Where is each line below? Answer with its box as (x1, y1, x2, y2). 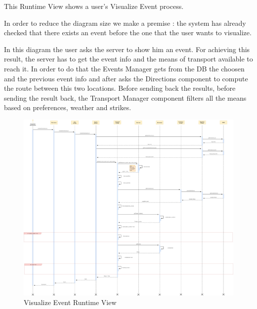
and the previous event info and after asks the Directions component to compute (4, 73, 248, 83)
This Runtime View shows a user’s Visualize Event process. (4, 1, 184, 11)
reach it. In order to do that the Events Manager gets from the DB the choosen (4, 63, 245, 73)
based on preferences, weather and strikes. (4, 102, 131, 113)
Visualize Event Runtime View (24, 297, 117, 308)
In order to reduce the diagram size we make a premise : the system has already (4, 17, 246, 28)
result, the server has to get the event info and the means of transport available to (4, 54, 253, 64)
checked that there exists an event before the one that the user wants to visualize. (4, 27, 252, 38)
